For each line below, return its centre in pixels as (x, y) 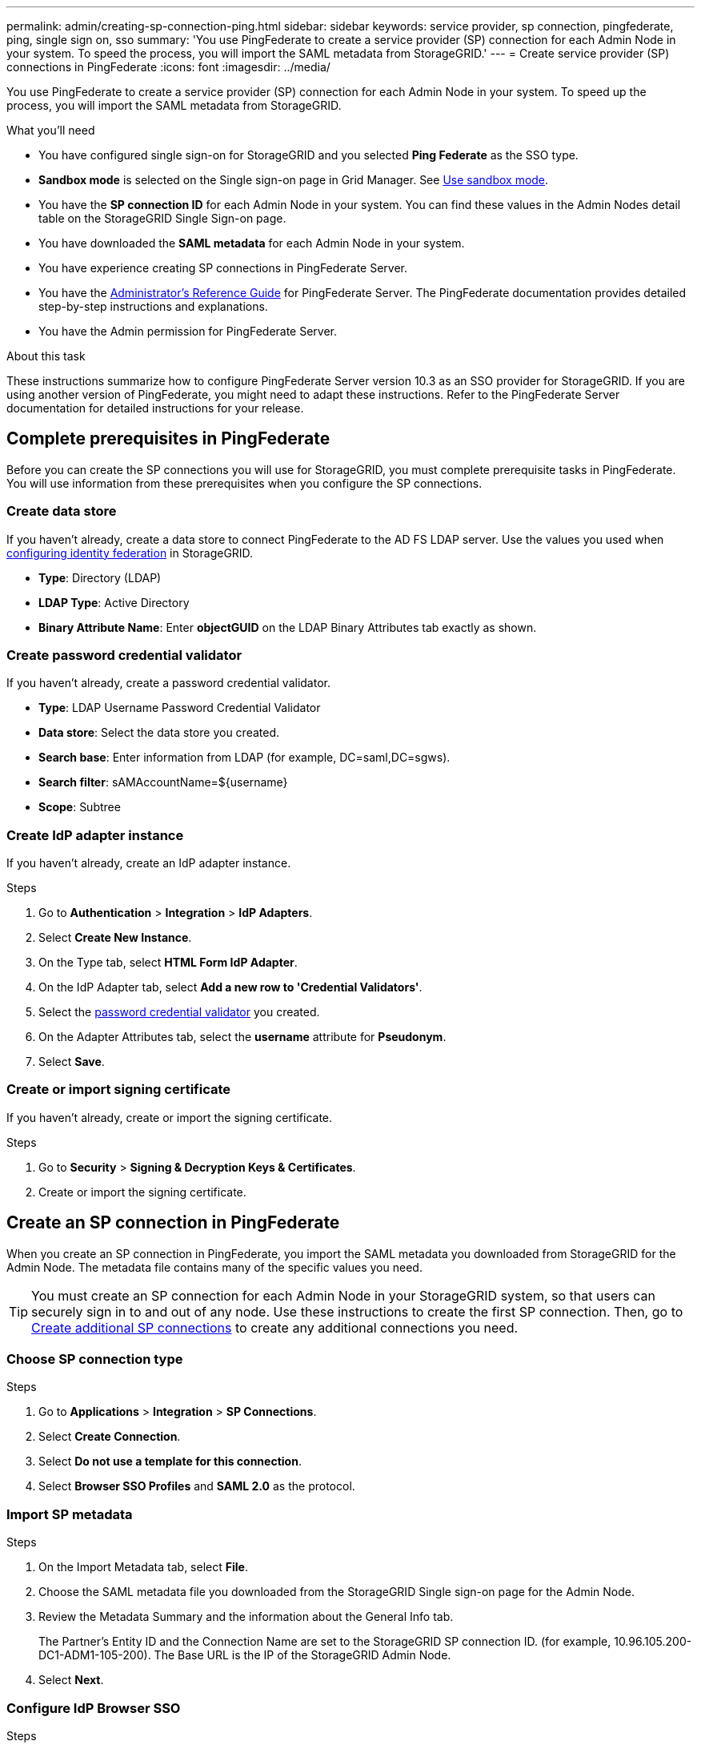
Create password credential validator (124, 655)
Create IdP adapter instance (95, 835)
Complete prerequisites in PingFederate (168, 439)
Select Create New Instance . (115, 938)
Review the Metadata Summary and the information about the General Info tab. (246, 1617)
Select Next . (71, 1680)
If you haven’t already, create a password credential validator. (168, 683)
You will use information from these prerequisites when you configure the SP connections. (244, 483)
